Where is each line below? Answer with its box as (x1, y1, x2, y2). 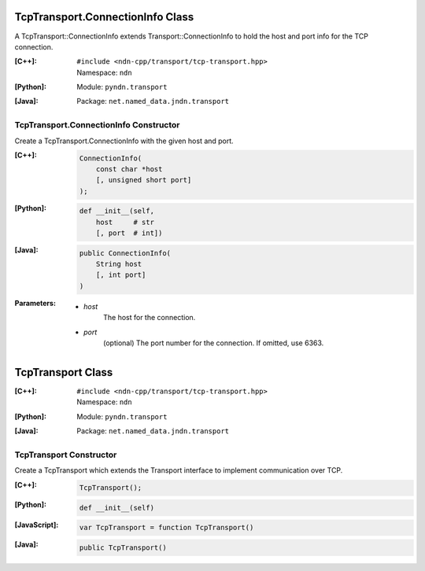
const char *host (95, 164, 163, 173)
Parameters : (14, 298, 57, 308)
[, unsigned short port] (95, 175, 192, 185)
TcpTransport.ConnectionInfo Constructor (14, 120, 180, 131)
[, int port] (95, 271, 146, 279)
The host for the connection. (103, 313, 196, 322)
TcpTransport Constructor (14, 449, 117, 460)
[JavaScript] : (14, 520, 59, 529)
